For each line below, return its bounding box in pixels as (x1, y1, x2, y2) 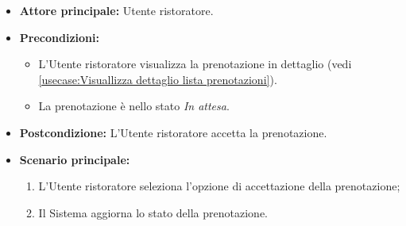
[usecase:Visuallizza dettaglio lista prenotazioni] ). (38, 71, 277, 87)
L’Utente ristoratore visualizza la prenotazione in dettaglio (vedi (38, 56, 352, 72)
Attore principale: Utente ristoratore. (19, 2, 214, 18)
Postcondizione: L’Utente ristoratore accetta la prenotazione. (19, 124, 327, 140)
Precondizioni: (19, 29, 99, 45)
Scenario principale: (19, 151, 130, 167)
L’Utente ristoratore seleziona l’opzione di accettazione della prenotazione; (38, 178, 400, 194)
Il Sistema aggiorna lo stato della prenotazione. (38, 204, 268, 220)
